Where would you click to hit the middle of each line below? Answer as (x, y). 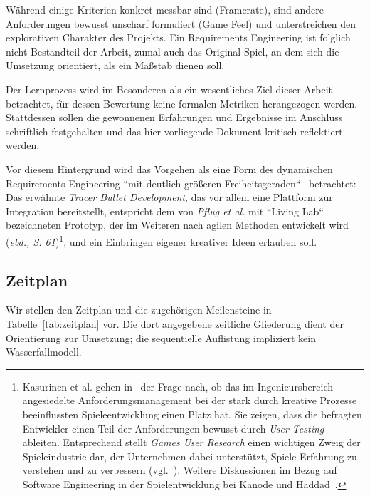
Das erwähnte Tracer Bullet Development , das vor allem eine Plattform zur (169, 197)
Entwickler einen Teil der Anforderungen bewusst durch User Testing (173, 428)
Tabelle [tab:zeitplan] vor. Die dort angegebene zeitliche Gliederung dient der (175, 323)
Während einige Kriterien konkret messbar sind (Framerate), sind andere (165, 9)
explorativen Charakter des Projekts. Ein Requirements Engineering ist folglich (178, 37)
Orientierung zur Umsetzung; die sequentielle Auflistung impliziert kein (161, 337)
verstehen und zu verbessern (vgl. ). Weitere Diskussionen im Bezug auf (180, 470)
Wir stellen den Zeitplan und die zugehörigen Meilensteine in (139, 310)
